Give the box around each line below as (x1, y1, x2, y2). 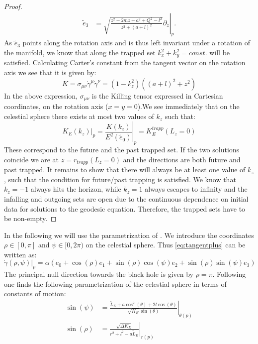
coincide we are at (4, 154, 59, 164)
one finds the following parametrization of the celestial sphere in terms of (4, 278, 227, 289)
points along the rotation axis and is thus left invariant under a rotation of (22, 37, 251, 48)
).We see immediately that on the (137, 101, 240, 112)
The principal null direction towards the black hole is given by (4, 269, 194, 279)
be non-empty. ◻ (4, 213, 57, 224)
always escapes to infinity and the (145, 184, 248, 194)
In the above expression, (4, 90, 78, 101)
